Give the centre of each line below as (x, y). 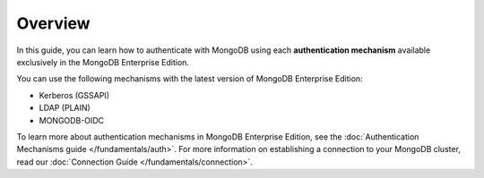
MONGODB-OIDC (72, 120)
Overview (53, 23)
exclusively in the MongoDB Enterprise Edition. (103, 62)
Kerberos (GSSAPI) (74, 95)
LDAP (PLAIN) (65, 108)
